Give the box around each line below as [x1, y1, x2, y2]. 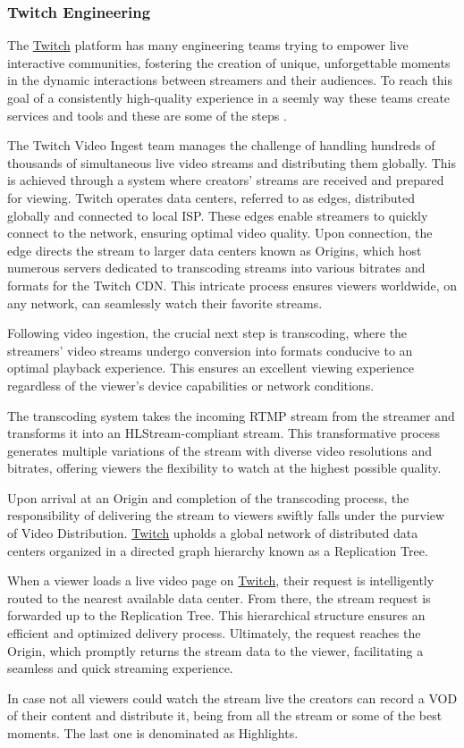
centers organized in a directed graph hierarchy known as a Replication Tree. [7, 541, 428, 559]
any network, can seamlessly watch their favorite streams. [7, 293, 323, 312]
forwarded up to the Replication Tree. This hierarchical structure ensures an [7, 606, 426, 625]
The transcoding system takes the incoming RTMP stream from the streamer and [7, 406, 455, 424]
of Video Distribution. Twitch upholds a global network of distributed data [7, 524, 418, 542]
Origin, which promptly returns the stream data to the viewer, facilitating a [7, 641, 424, 660]
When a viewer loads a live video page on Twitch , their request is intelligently [7, 571, 434, 590]
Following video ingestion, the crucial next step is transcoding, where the [7, 324, 408, 342]
